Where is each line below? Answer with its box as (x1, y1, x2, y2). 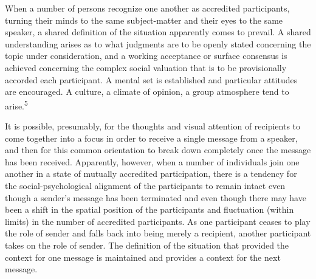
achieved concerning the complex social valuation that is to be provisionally (5, 61, 287, 74)
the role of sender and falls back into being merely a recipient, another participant (5, 227, 311, 239)
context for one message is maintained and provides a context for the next (5, 250, 281, 263)
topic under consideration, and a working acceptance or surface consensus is (5, 49, 287, 62)
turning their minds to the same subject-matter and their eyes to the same (5, 13, 283, 26)
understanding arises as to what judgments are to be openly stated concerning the (5, 37, 311, 50)
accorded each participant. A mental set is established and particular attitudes (5, 73, 298, 86)
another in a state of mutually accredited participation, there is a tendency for (5, 167, 297, 180)
